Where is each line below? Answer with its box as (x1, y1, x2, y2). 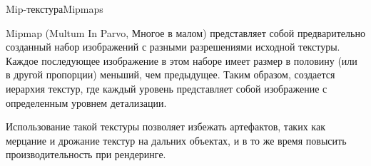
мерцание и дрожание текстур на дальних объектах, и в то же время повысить (6, 133, 347, 147)
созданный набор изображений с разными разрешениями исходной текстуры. (6, 39, 340, 54)
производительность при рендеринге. (6, 147, 166, 162)
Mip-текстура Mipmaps (6, 1, 103, 16)
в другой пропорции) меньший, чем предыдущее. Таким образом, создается (6, 67, 335, 82)
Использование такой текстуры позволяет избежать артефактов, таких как (6, 119, 325, 134)
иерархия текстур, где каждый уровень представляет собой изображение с (6, 81, 327, 95)
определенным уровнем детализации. (6, 95, 167, 110)
